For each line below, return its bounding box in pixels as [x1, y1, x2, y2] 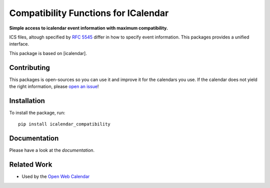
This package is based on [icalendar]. [9, 50, 87, 56]
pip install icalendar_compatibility [18, 121, 111, 127]
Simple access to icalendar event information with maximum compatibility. [9, 25, 168, 31]
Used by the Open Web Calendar [21, 173, 90, 179]
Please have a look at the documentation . [9, 147, 95, 153]
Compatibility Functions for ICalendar [9, 7, 169, 18]
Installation [9, 96, 45, 105]
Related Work [9, 160, 52, 169]
